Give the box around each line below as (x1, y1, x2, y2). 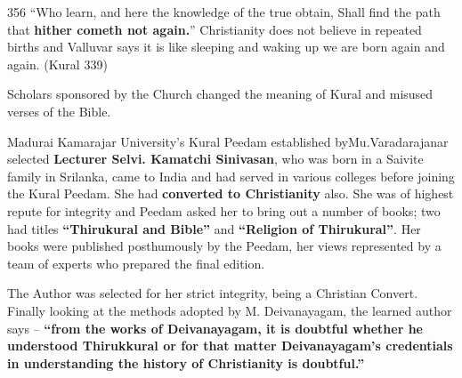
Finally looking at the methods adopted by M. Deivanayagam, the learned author (7, 301, 452, 319)
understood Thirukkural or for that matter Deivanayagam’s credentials (7, 336, 453, 355)
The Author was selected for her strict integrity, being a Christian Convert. (7, 284, 418, 302)
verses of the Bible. (7, 101, 111, 120)
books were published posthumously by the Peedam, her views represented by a (7, 237, 442, 255)
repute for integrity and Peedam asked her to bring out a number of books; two (7, 201, 441, 220)
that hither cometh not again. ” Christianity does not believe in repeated (7, 20, 422, 38)
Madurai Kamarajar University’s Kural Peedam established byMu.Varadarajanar (7, 132, 449, 150)
